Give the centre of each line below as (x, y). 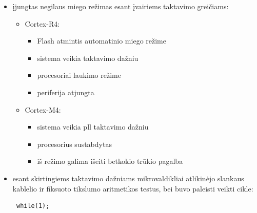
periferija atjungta (66, 92)
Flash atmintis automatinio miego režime (102, 41)
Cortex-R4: (42, 23)
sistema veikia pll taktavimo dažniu (93, 127)
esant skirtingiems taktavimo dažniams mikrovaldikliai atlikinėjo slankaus (128, 178)
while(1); (33, 206)
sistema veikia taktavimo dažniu (88, 58)
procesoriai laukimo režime (79, 75)
